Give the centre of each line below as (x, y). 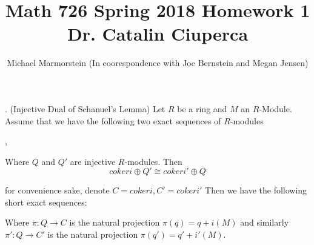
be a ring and (202, 108)
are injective (93, 161)
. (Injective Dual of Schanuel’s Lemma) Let (85, 108)
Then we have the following (256, 190)
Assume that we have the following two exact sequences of (113, 120)
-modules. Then (153, 161)
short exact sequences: (46, 202)
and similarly (265, 222)
